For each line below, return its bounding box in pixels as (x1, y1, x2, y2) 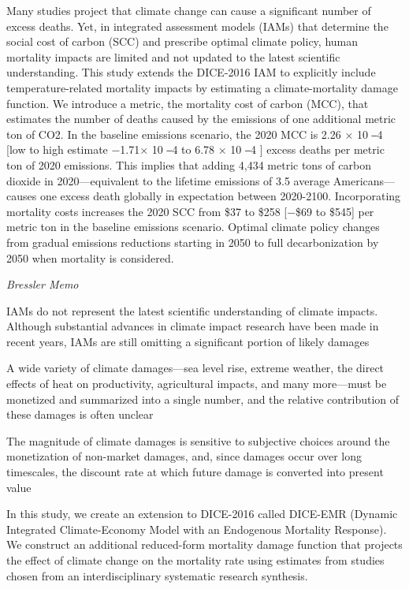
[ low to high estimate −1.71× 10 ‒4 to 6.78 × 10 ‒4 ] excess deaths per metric (6, 141, 385, 158)
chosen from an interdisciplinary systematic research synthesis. (6, 567, 308, 583)
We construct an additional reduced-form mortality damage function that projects (6, 536, 403, 553)
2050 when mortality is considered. (6, 249, 174, 266)
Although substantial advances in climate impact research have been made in (6, 318, 379, 334)
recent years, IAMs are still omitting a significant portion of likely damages (6, 333, 370, 349)
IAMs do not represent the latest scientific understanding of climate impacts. (6, 302, 378, 319)
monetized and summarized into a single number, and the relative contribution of (6, 390, 400, 407)
